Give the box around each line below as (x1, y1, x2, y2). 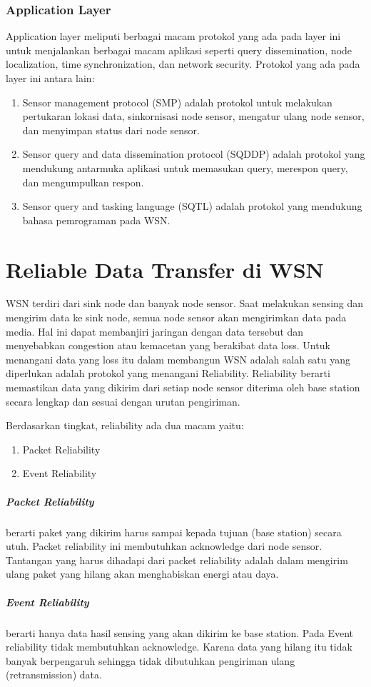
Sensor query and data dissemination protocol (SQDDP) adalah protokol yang (22, 146, 365, 161)
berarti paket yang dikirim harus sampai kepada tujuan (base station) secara (6, 524, 342, 539)
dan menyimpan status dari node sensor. (22, 122, 200, 137)
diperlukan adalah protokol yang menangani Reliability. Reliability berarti (6, 366, 330, 381)
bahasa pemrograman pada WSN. (22, 212, 171, 227)
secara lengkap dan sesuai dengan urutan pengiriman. (6, 393, 240, 408)
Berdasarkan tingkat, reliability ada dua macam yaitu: (6, 418, 244, 433)
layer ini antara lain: (6, 71, 95, 85)
